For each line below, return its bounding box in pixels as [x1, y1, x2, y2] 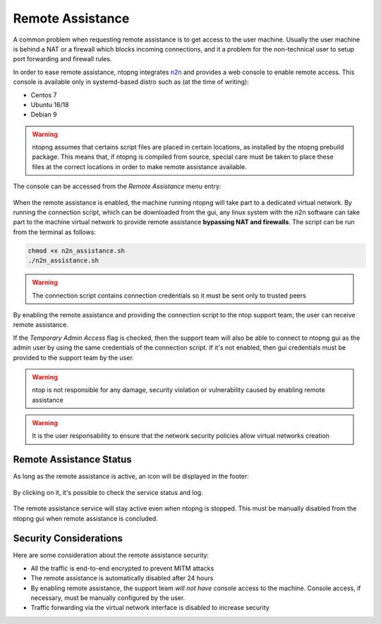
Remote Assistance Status [13, 453, 132, 465]
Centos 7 [30, 90, 57, 99]
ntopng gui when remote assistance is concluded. [13, 514, 158, 522]
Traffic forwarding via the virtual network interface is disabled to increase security [30, 604, 270, 612]
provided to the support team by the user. [13, 353, 134, 362]
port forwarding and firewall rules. [13, 55, 112, 63]
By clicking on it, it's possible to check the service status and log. [13, 488, 204, 496]
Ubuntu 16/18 [30, 100, 70, 109]
